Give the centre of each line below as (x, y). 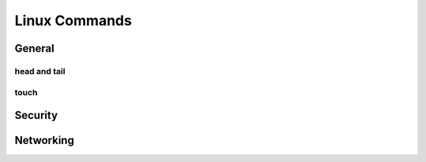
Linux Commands (73, 20)
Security (36, 115)
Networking (45, 140)
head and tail (40, 71)
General (35, 48)
